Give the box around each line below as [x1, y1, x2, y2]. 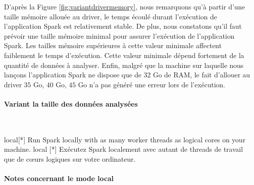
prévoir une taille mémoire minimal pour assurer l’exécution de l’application [4, 30, 235, 41]
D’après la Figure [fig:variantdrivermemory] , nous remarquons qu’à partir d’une [4, 1, 245, 11]
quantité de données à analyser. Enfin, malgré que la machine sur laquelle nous [4, 60, 244, 70]
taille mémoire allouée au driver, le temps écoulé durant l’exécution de [4, 11, 217, 21]
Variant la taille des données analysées [4, 98, 138, 109]
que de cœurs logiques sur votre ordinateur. [4, 153, 136, 164]
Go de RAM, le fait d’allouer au [152, 69, 250, 80]
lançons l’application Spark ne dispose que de [4, 69, 142, 80]
